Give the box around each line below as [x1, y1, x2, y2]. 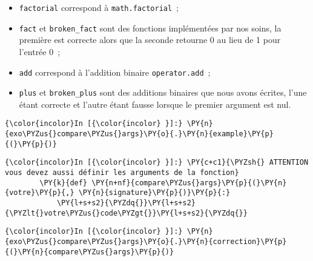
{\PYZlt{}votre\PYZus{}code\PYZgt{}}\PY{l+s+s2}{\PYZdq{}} [5, 208, 248, 217]
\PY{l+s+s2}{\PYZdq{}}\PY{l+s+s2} [56, 199, 196, 207]
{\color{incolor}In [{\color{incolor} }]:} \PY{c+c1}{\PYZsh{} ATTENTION [5, 158, 309, 167]
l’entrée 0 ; [19, 45, 61, 58]
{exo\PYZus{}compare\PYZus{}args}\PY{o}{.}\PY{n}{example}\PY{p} [5, 130, 274, 139]
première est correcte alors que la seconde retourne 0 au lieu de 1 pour [19, 33, 281, 46]
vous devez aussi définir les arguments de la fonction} [5, 168, 239, 177]
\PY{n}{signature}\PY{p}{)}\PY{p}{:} [78, 188, 231, 197]
